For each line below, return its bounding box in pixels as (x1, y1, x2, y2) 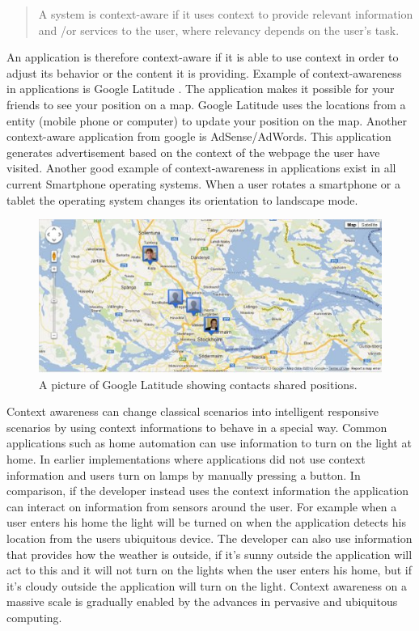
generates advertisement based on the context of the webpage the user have (6, 143, 380, 160)
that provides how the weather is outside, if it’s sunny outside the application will (6, 545, 413, 562)
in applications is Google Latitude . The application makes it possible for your (6, 80, 395, 97)
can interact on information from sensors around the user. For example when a (6, 498, 397, 515)
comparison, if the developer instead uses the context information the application (6, 482, 409, 499)
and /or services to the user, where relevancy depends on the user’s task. (38, 21, 400, 38)
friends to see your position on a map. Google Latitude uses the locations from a (6, 95, 406, 112)
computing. (6, 608, 62, 625)
